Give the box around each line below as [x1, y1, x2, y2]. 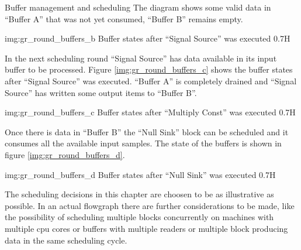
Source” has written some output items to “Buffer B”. [5, 86, 197, 98]
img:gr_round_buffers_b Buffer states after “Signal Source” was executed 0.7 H [5, 32, 290, 44]
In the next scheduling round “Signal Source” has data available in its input [5, 52, 277, 64]
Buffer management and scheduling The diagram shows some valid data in [5, 1, 271, 13]
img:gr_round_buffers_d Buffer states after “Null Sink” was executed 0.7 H [5, 168, 276, 180]
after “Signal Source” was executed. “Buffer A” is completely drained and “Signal [5, 74, 297, 87]
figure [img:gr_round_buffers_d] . [5, 148, 125, 160]
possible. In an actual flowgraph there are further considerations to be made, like [5, 199, 295, 211]
